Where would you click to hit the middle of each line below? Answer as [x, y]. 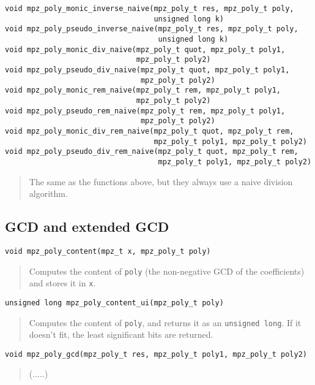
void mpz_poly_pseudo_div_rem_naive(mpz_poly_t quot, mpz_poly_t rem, [152, 152]
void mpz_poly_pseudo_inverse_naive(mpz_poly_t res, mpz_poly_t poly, [152, 29]
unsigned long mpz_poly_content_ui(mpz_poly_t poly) [114, 303]
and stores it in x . [62, 283]
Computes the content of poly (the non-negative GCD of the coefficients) [167, 271]
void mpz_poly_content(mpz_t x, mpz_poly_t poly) [108, 251]
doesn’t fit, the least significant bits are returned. [121, 334]
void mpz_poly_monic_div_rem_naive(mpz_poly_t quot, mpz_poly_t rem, [150, 131]
